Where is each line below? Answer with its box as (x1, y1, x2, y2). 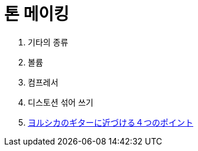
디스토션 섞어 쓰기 (28, 97, 93, 107)
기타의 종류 (28, 37, 69, 47)
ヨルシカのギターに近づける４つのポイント (28, 117, 193, 127)
